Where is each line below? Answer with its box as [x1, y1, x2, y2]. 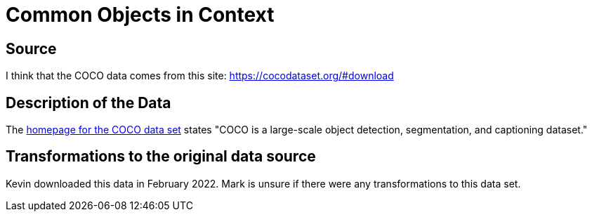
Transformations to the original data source [6, 147, 316, 166]
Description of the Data [6, 93, 171, 112]
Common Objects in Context [6, 3, 275, 27]
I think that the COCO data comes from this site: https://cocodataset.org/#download [6, 70, 394, 82]
